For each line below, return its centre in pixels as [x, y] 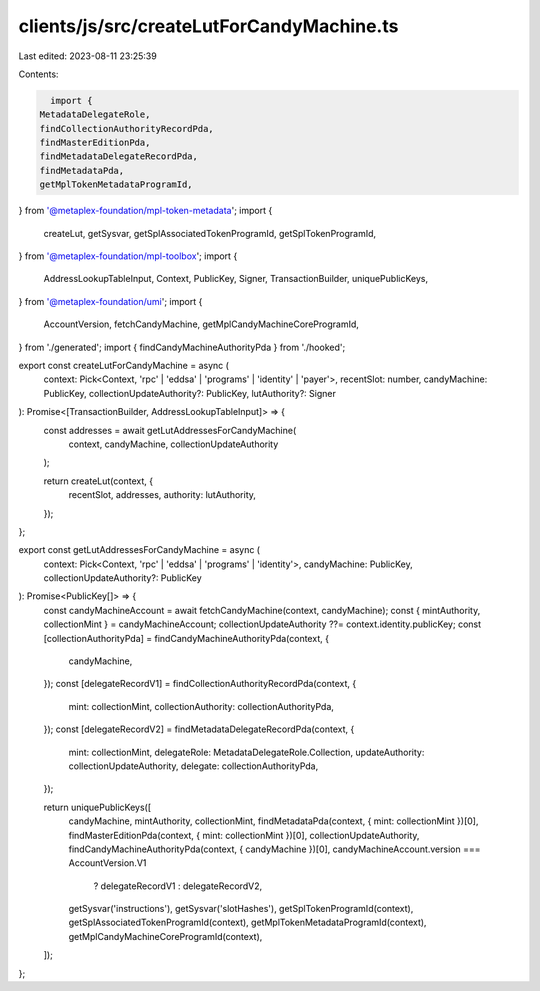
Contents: [38, 74]
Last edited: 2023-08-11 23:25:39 [87, 56]
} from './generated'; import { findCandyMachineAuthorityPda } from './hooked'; [182, 347]
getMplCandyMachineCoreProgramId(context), [165, 936]
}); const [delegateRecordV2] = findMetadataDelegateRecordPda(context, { [199, 729]
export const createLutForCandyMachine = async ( [124, 365]
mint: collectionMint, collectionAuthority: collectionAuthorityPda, [201, 706]
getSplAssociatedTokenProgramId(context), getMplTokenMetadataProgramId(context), [247, 922]
